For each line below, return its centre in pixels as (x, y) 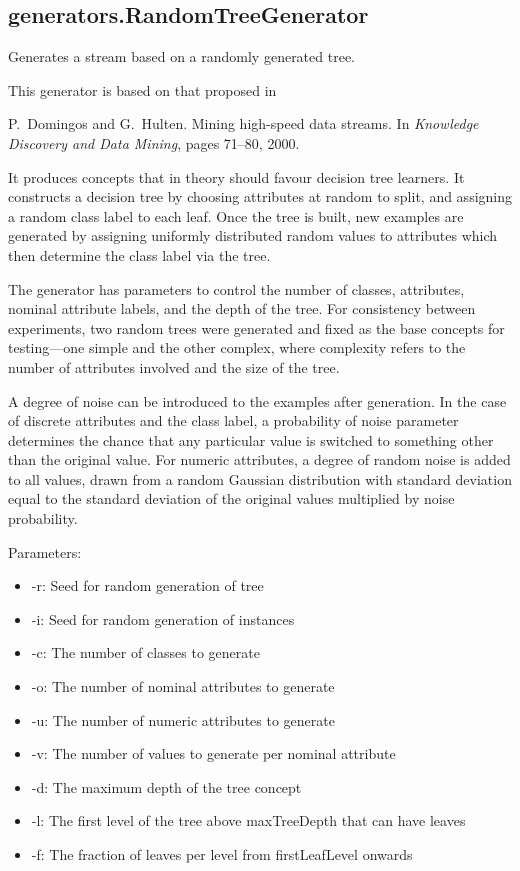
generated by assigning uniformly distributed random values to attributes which (253, 235)
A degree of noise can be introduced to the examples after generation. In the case (257, 400)
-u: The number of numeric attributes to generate (183, 719)
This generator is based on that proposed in (142, 89)
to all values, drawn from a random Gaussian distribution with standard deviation (260, 478)
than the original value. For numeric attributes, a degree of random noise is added (259, 459)
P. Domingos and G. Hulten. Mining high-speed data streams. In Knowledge (243, 123)
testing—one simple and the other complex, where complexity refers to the (237, 347)
